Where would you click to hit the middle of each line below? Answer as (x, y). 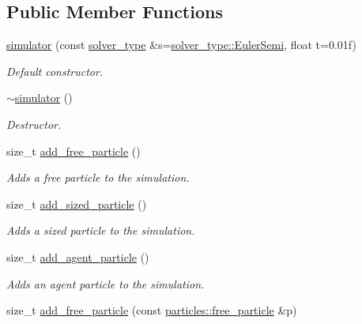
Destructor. (34, 124)
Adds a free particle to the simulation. (98, 177)
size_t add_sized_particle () (77, 203)
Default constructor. (55, 71)
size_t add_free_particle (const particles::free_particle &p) (152, 310)
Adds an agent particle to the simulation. (106, 283)
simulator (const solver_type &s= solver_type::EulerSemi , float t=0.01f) (181, 45)
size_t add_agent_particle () (78, 256)
